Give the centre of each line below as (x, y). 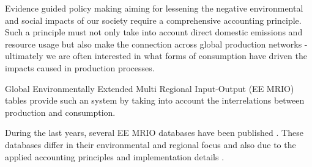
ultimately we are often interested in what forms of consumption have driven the (156, 56)
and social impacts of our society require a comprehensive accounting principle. (153, 20)
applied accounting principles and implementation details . (115, 156)
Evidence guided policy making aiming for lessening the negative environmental (154, 8)
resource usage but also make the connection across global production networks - (156, 44)
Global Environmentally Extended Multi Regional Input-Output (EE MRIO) (150, 88)
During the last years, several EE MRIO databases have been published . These (154, 133)
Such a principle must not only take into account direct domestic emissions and (154, 32)
